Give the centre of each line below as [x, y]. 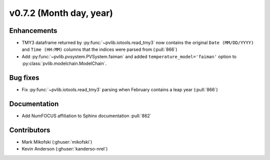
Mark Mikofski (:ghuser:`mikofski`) [57, 142]
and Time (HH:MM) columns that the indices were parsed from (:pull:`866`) [99, 49]
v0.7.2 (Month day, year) [61, 13]
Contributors [30, 130]
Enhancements [33, 31]
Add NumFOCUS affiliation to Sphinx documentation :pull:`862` [87, 116]
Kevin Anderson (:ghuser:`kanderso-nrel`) [65, 149]
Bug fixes [24, 78]
